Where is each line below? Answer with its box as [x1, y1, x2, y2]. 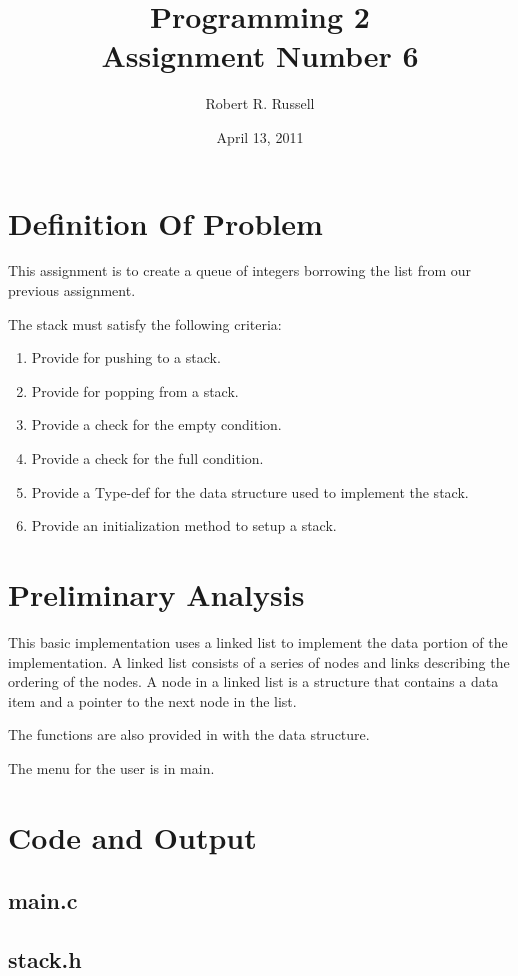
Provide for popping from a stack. [31, 380, 239, 401]
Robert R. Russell [205, 93, 315, 114]
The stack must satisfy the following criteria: [8, 313, 282, 334]
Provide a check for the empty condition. [31, 414, 282, 435]
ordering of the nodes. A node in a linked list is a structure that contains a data [8, 671, 499, 692]
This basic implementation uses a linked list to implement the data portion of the [8, 631, 508, 652]
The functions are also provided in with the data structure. [8, 724, 370, 745]
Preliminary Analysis [8, 573, 305, 614]
